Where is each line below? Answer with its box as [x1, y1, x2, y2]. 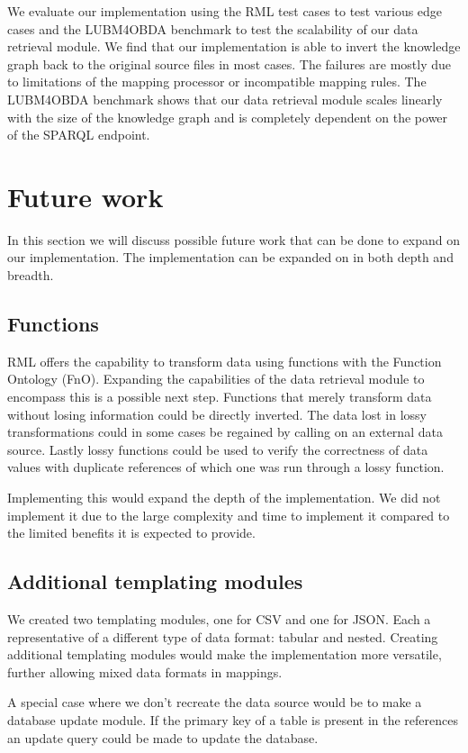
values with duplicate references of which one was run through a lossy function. [7, 458, 445, 476]
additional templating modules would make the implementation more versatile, [7, 645, 442, 664]
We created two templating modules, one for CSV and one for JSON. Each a [7, 610, 431, 628]
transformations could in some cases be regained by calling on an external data [7, 422, 443, 441]
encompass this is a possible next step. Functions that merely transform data [7, 387, 432, 406]
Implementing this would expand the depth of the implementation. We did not [7, 488, 441, 507]
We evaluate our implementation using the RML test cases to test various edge [7, 2, 443, 20]
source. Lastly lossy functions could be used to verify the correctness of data [7, 440, 428, 458]
